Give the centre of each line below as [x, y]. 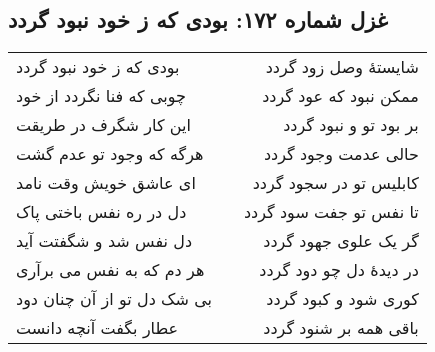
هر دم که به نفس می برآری [110, 270]
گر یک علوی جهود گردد [341, 241]
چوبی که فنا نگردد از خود [101, 96]
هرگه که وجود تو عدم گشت [110, 154]
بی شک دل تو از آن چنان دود [114, 299]
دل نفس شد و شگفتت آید [104, 241]
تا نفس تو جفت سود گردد [331, 212]
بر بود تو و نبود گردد [351, 125]
